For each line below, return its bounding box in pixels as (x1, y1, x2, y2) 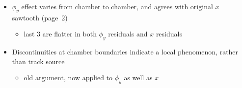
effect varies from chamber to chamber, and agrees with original (21, 1, 213, 11)
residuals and (108, 29, 148, 39)
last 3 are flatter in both (24, 29, 97, 39)
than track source (12, 56, 65, 66)
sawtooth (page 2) (12, 12, 68, 22)
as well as (124, 72, 153, 83)
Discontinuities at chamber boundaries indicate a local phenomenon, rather (12, 47, 239, 57)
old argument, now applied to (24, 72, 113, 83)
